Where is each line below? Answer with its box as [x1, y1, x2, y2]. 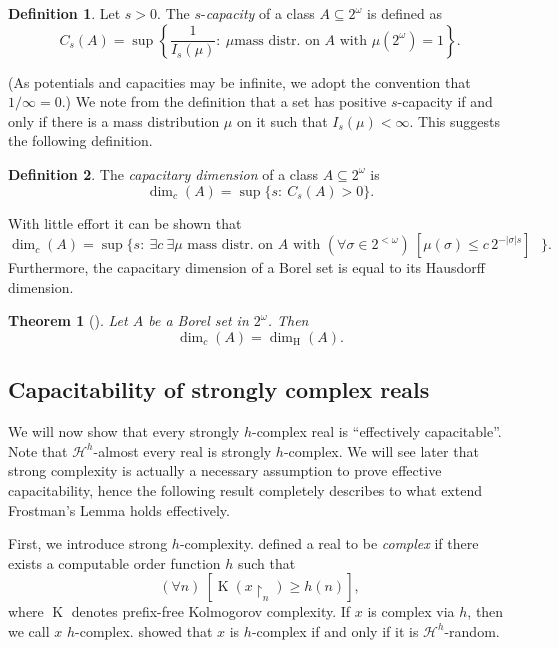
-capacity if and [397, 91, 493, 112]
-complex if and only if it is [251, 620, 419, 641]
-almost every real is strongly [93, 440, 272, 461]
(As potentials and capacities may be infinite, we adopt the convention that [8, 71, 471, 92]
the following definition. [8, 130, 153, 151]
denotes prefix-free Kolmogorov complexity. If [71, 601, 351, 622]
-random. [444, 620, 500, 641]
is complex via [367, 601, 455, 622]
